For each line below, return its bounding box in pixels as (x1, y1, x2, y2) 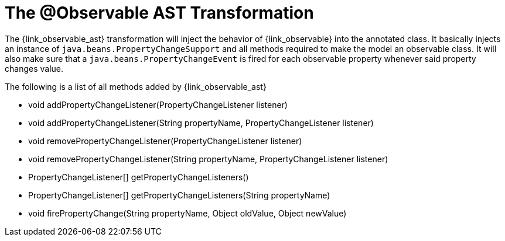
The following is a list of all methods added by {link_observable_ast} (5, 81, 267, 92)
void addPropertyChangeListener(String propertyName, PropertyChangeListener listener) (28, 117, 374, 128)
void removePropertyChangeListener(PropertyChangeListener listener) (28, 135, 302, 146)
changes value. (5, 63, 64, 74)
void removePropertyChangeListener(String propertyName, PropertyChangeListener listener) (28, 153, 388, 164)
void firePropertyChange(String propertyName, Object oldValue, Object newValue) (28, 208, 347, 218)
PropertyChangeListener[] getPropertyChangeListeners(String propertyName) (28, 190, 330, 200)
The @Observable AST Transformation (5, 3, 314, 23)
